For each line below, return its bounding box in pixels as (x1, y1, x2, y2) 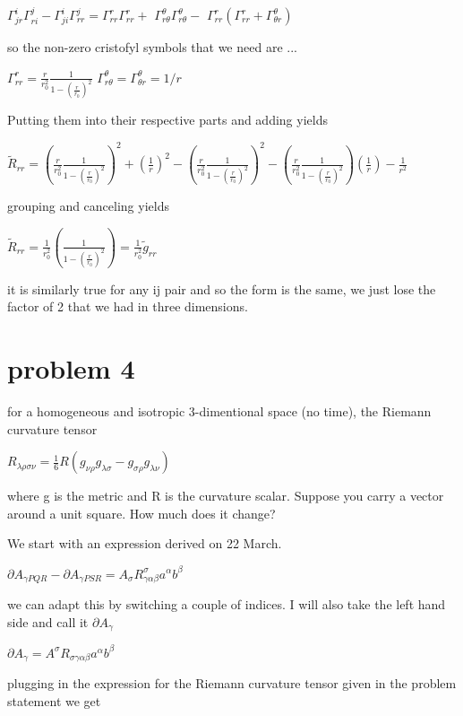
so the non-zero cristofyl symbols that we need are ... (7, 38, 297, 56)
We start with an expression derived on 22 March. (7, 534, 282, 553)
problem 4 (7, 350, 135, 387)
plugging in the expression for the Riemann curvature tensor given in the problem (7, 674, 457, 693)
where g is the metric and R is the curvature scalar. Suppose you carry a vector (7, 486, 444, 505)
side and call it (7, 612, 89, 631)
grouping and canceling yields (7, 196, 169, 215)
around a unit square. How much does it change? (7, 503, 276, 522)
